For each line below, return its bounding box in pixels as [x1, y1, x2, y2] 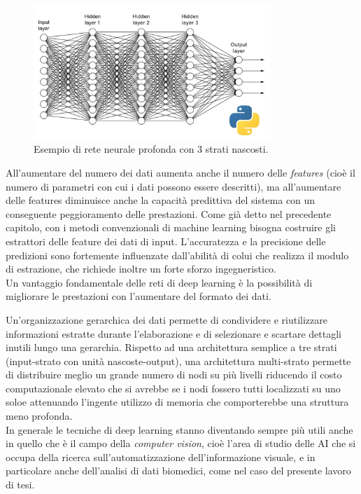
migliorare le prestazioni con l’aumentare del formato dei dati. [6, 289, 271, 303]
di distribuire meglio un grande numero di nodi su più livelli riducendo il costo [6, 367, 342, 382]
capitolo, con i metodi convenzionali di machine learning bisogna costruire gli [6, 220, 337, 235]
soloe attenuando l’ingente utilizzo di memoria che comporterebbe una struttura [6, 394, 349, 409]
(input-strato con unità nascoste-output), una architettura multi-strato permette [6, 353, 351, 368]
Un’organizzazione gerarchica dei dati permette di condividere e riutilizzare [6, 312, 327, 327]
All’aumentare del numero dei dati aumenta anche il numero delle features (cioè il [6, 165, 355, 179]
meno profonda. [6, 409, 73, 423]
